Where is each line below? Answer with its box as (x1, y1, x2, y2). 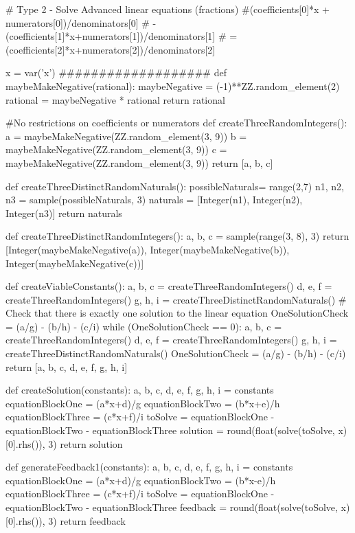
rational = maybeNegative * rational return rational (5, 92, 225, 106)
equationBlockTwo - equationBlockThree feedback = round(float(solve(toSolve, (5, 500, 338, 514)
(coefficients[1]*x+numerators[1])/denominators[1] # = (5, 29, 238, 43)
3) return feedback (48, 513, 126, 528)
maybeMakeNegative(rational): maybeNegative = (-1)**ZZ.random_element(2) (5, 78, 340, 93)
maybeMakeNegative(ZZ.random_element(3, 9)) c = (5, 142, 227, 157)
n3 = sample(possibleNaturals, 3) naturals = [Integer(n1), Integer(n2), (5, 192, 303, 207)
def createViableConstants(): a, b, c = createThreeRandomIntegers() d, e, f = (5, 279, 332, 293)
